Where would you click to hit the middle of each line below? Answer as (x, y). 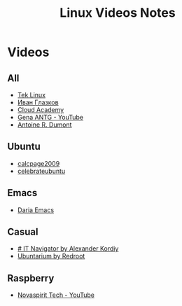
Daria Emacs (36, 210)
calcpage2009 (38, 163)
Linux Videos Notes (118, 13)
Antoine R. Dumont (44, 125)
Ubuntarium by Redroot (51, 256)
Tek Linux (31, 95)
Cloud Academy (41, 110)
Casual (23, 232)
